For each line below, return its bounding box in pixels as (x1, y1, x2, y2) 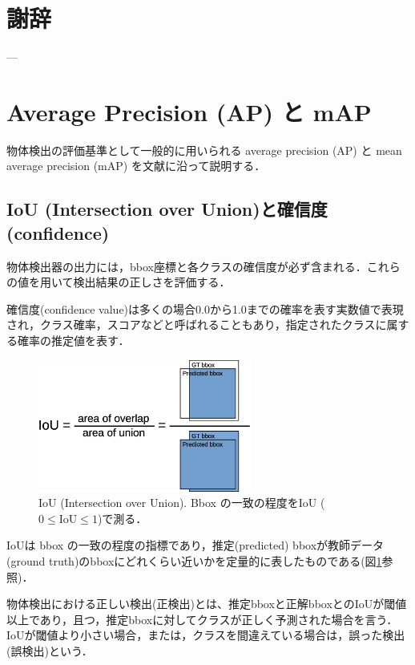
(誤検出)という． (6, 642, 93, 659)
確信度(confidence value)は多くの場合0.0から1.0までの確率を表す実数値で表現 (6, 300, 404, 317)
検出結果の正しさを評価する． (73, 274, 231, 290)
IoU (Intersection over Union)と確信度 (6, 197, 328, 221)
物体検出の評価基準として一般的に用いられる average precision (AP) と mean (6, 141, 402, 158)
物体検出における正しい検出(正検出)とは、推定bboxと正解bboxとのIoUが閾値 (6, 595, 407, 612)
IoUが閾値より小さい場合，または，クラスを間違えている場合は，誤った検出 (6, 626, 405, 643)
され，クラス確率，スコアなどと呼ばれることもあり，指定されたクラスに (6, 316, 387, 333)
